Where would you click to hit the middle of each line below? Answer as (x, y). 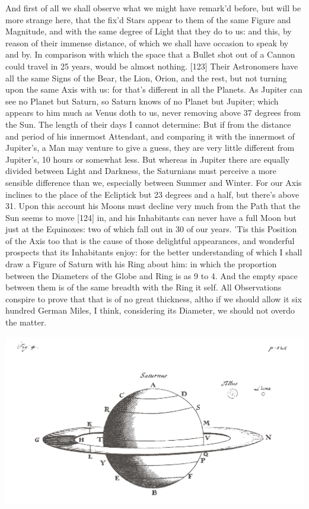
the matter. (26, 322)
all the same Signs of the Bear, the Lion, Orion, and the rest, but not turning (146, 78)
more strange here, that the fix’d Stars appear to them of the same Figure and (148, 19)
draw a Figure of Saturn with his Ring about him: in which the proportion (141, 264)
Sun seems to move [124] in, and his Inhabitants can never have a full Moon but (151, 217)
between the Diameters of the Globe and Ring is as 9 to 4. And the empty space (152, 275)
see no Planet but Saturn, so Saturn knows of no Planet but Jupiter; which (142, 101)
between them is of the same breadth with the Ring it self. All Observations (144, 287)
